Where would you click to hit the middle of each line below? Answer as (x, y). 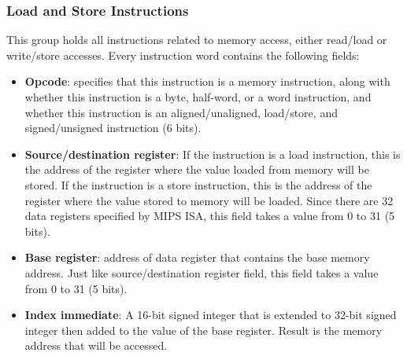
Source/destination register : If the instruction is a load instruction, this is (213, 154)
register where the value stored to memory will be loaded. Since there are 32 (209, 200)
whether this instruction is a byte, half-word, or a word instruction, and (198, 97)
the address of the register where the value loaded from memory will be (197, 169)
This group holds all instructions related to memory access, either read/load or (197, 40)
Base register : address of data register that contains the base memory (197, 257)
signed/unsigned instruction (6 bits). (113, 128)
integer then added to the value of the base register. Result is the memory (203, 330)
